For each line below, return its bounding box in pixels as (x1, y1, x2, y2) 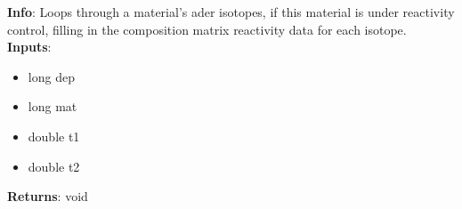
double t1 (28, 126, 80, 145)
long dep (28, 67, 75, 85)
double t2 (28, 157, 80, 175)
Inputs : (7, 37, 52, 56)
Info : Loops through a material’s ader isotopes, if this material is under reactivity (7, 3, 455, 20)
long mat (28, 97, 77, 116)
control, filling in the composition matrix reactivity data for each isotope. (7, 20, 407, 38)
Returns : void (7, 187, 88, 205)
